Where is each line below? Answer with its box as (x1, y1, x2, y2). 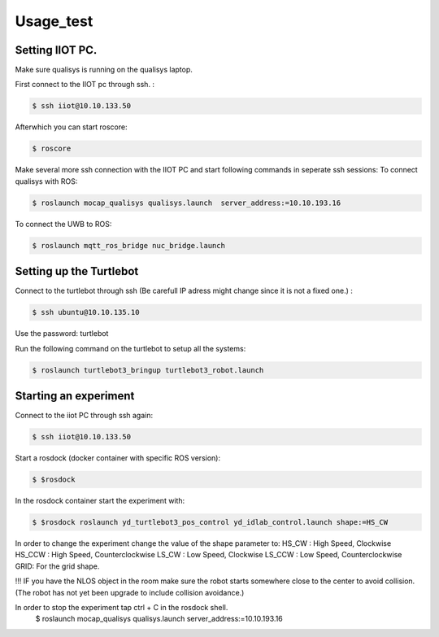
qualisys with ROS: (15, 176, 78, 186)
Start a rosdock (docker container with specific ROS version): (15, 453, 221, 463)
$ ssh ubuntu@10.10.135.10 (32, 308, 140, 317)
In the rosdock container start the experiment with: (15, 496, 185, 506)
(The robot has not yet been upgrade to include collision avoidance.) (15, 587, 245, 597)
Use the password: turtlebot (15, 329, 109, 338)
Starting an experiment (15, 389, 135, 403)
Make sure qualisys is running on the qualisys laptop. (15, 65, 193, 75)
